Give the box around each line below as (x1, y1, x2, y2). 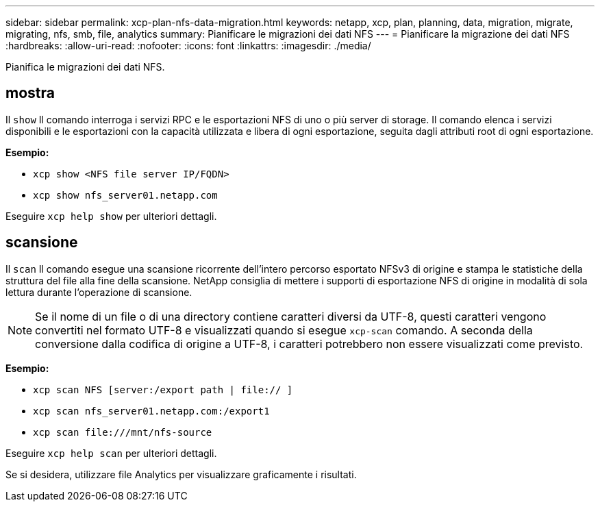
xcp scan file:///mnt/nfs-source (33, 426, 212, 438)
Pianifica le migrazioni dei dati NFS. (5, 61, 165, 73)
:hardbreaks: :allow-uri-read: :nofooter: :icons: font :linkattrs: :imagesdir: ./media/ (5, 40, 371, 51)
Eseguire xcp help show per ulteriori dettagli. (5, 210, 217, 222)
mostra (5, 84, 55, 102)
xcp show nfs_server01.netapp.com (33, 189, 218, 201)
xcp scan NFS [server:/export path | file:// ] (33, 384, 293, 395)
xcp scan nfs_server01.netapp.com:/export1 (33, 405, 270, 417)
